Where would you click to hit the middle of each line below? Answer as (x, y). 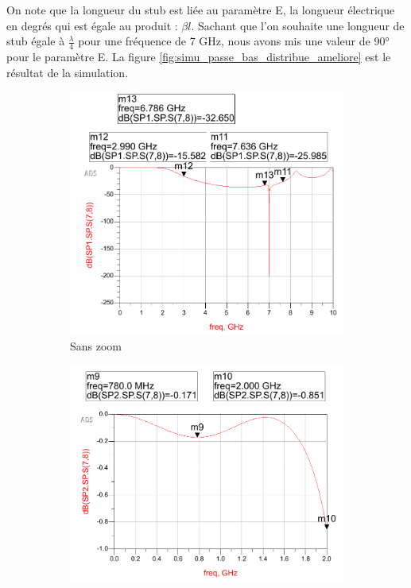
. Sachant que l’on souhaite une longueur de (298, 25)
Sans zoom (96, 345)
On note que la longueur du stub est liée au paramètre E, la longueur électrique (201, 10)
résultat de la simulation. (68, 72)
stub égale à (36, 41)
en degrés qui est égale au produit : (92, 25)
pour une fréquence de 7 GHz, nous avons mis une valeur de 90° (234, 41)
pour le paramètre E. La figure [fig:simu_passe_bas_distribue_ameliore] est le (199, 57)
